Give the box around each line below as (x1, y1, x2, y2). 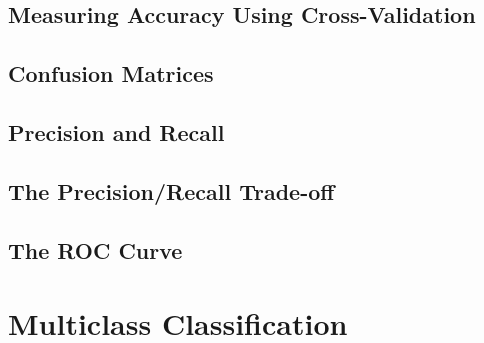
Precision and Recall (8, 116, 225, 147)
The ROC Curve (8, 234, 183, 265)
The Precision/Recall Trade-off (8, 175, 335, 206)
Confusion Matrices (8, 58, 214, 89)
